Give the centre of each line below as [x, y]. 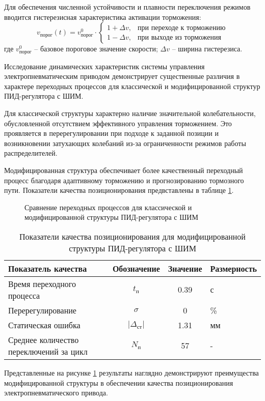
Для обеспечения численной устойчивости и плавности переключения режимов [127, 7]
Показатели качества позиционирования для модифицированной [132, 236]
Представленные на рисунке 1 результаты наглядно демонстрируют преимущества [131, 372]
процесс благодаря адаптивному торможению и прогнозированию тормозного [124, 180]
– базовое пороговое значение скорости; [96, 49]
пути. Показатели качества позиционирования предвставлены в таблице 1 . [119, 190]
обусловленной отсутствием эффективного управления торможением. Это [118, 123]
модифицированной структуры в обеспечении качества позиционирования [119, 382]
